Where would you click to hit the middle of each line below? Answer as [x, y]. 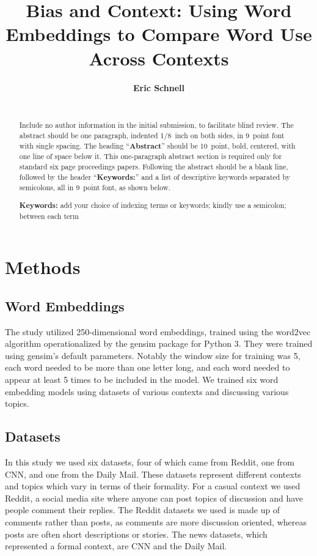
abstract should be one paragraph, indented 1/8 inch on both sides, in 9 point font [152, 135]
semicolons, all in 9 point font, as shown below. [95, 187]
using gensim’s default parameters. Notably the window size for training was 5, [153, 355]
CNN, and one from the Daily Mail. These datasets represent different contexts [153, 474]
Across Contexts [159, 58]
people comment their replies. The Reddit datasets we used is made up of [143, 510]
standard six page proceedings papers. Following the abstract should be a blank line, [154, 167]
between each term [49, 216]
